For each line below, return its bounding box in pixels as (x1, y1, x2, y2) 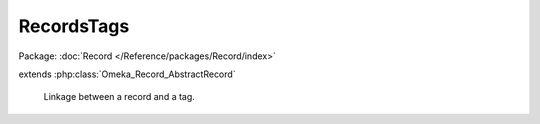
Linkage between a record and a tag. (43, 91, 195, 103)
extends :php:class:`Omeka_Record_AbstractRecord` (18, 68, 236, 80)
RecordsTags (18, 15, 130, 37)
